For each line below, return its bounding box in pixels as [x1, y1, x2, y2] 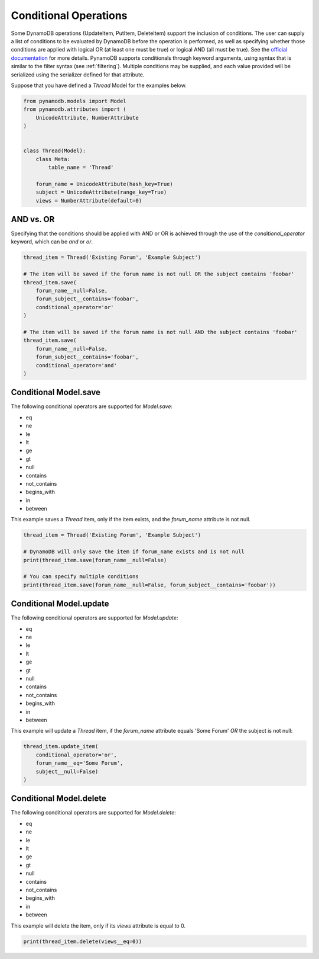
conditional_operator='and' [35, 362, 118, 368]
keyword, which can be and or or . [11, 238, 93, 245]
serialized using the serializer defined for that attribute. [11, 71, 145, 78]
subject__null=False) [35, 768, 99, 775]
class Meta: [35, 156, 71, 162]
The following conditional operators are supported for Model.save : [11, 403, 173, 410]
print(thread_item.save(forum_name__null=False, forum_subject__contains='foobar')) [23, 581, 276, 588]
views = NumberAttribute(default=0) [35, 197, 142, 204]
